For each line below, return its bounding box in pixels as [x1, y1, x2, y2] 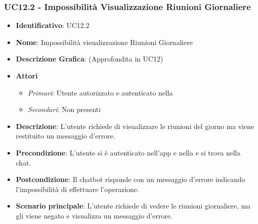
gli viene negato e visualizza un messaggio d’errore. [16, 210, 173, 220]
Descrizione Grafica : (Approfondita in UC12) [16, 53, 163, 64]
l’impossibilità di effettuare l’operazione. [16, 183, 139, 194]
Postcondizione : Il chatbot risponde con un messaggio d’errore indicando [16, 174, 245, 184]
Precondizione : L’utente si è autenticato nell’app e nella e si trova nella [16, 147, 240, 157]
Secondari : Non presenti [28, 104, 101, 114]
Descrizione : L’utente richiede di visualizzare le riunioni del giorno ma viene [16, 120, 254, 131]
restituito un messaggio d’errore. [16, 130, 115, 141]
